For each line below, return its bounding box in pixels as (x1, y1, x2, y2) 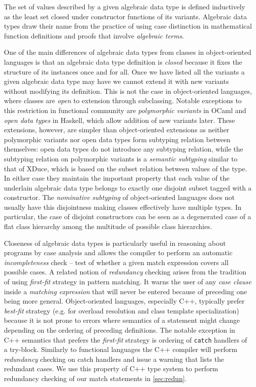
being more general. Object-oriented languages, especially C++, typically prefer (4, 296, 245, 306)
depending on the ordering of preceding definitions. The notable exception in (4, 325, 235, 335)
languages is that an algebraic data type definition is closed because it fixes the (4, 56, 242, 67)
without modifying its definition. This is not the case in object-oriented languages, (4, 85, 252, 96)
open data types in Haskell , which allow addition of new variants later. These (4, 115, 235, 125)
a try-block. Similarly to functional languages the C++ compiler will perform (4, 344, 237, 354)
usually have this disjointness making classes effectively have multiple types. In (4, 201, 242, 212)
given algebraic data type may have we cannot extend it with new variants (4, 76, 229, 86)
